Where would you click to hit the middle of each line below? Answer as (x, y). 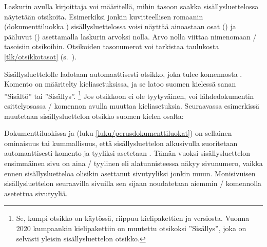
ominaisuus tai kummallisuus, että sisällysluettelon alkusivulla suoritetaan (121, 143)
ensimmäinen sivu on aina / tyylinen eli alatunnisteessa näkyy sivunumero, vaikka (133, 163)
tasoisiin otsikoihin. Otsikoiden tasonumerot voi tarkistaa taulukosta (112, 46)
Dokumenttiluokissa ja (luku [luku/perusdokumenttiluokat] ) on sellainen (118, 133)
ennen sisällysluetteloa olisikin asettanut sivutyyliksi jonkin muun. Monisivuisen (130, 173)
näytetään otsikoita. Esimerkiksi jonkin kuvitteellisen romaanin (104, 16)
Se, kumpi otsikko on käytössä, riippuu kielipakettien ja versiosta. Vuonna (133, 218)
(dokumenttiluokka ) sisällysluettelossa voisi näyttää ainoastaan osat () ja (120, 26)
